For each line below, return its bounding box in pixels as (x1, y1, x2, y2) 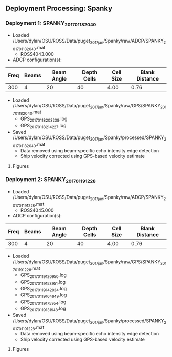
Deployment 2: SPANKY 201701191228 (5, 176, 96, 184)
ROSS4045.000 (20, 207, 54, 213)
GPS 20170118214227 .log (20, 122, 67, 130)
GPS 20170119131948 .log (20, 305, 66, 312)
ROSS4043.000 (20, 51, 54, 57)
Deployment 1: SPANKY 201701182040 (5, 19, 96, 28)
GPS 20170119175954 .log (20, 299, 67, 306)
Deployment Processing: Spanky (5, 4, 113, 13)
